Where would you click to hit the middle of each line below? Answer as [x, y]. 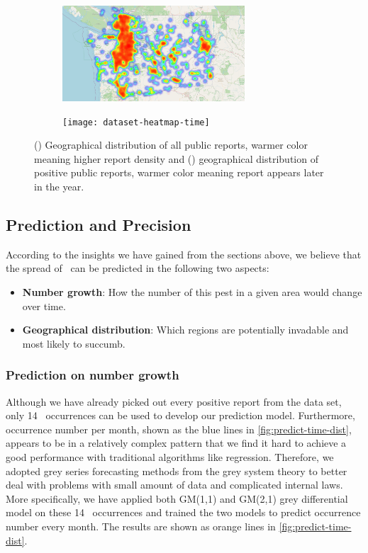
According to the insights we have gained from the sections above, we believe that [184, 254]
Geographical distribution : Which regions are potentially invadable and [185, 330]
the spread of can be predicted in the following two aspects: [138, 268]
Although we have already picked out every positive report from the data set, [174, 401]
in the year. [59, 187]
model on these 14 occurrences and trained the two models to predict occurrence [183, 512]
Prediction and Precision [99, 225]
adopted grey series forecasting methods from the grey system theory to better [177, 471]
